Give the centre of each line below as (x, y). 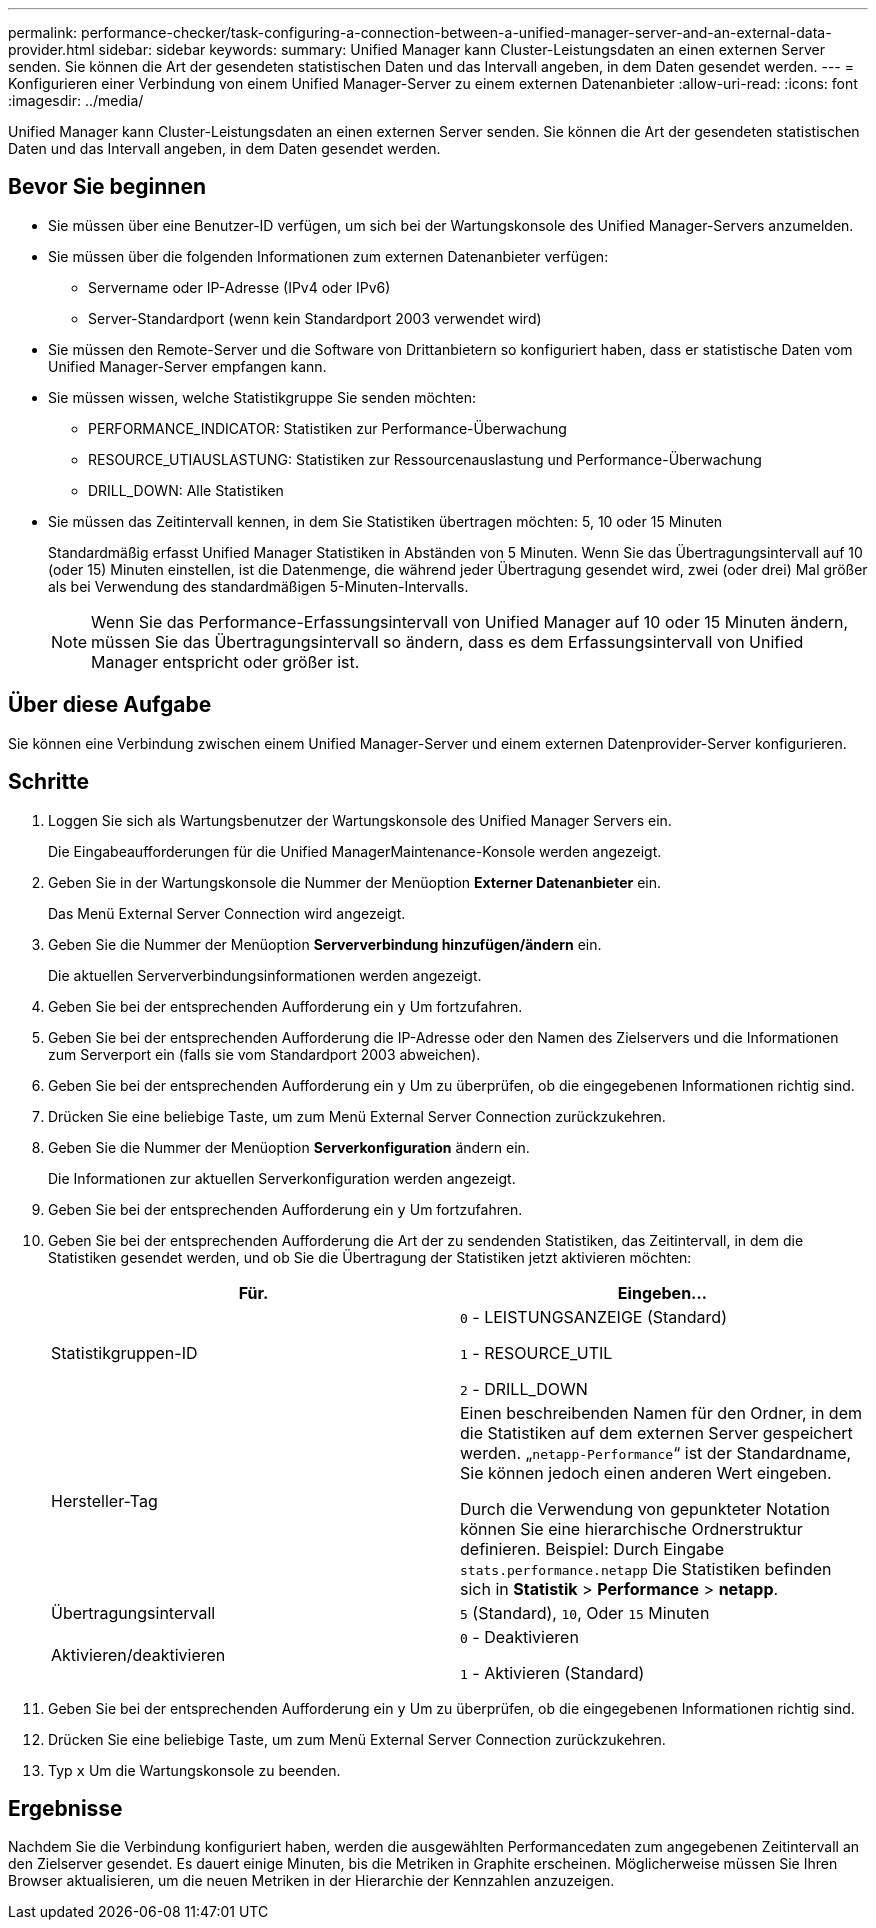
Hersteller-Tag (104, 1500)
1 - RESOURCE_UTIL (536, 1352)
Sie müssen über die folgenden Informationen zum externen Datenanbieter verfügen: (328, 256)
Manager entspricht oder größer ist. (225, 661)
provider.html (51, 49)
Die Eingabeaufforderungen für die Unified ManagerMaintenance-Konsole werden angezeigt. (355, 851)
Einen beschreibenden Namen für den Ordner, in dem (661, 1412)
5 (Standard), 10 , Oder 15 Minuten (585, 1612)
